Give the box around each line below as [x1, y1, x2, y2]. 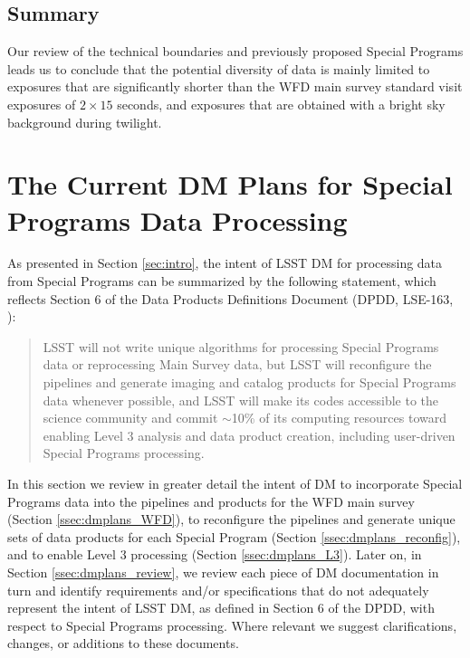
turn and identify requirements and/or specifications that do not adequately [7, 580, 429, 599]
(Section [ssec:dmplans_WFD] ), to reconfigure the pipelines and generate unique [7, 510, 456, 529]
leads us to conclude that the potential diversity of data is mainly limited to [7, 59, 430, 78]
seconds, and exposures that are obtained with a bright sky [117, 94, 446, 113]
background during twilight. [7, 112, 162, 131]
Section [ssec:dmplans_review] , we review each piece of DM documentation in [7, 562, 439, 581]
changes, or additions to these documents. [7, 634, 239, 653]
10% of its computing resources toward [231, 408, 447, 427]
